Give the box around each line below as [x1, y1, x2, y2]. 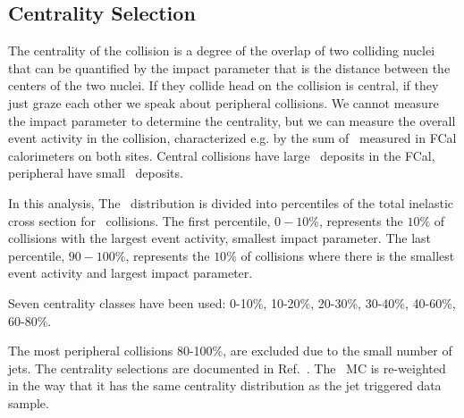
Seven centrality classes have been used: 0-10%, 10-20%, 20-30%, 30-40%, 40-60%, [8, 293, 456, 312]
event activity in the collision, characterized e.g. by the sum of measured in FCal [8, 129, 457, 147]
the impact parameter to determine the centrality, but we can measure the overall [8, 111, 456, 130]
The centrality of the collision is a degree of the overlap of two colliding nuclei [8, 41, 435, 60]
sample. [8, 393, 49, 412]
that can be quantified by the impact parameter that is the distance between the [8, 58, 451, 77]
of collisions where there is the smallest [240, 246, 455, 264]
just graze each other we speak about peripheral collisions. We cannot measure [8, 93, 439, 112]
